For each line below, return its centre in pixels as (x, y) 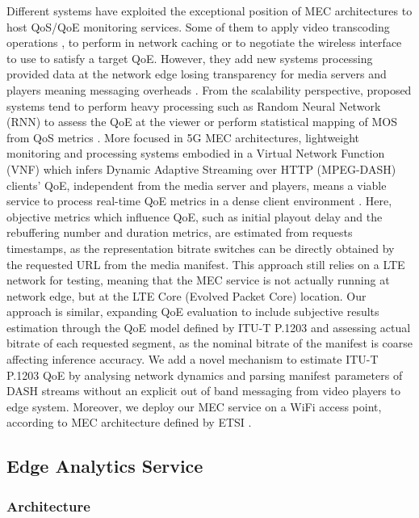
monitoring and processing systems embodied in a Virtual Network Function (196, 153)
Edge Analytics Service (105, 466)
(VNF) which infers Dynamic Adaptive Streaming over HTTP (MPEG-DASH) (201, 168)
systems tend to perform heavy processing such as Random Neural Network (194, 105)
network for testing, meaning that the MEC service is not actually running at (198, 280)
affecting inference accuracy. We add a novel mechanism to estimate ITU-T (193, 359)
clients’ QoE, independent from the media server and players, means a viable (197, 185)
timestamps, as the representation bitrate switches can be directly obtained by (201, 248)
